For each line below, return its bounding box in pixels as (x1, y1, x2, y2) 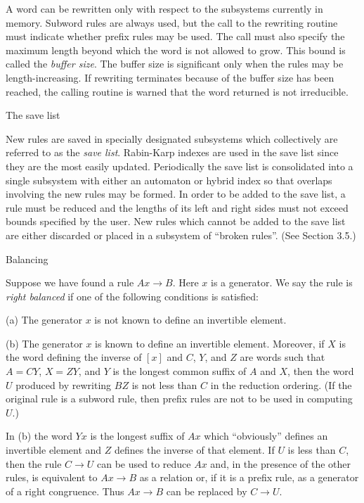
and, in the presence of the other (210, 456, 351, 471)
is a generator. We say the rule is (211, 275, 353, 290)
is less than (287, 442, 336, 457)
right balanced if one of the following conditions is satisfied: (6, 288, 259, 303)
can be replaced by (166, 483, 247, 498)
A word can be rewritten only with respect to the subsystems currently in (6, 1, 323, 15)
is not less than (131, 377, 197, 392)
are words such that (240, 350, 325, 364)
